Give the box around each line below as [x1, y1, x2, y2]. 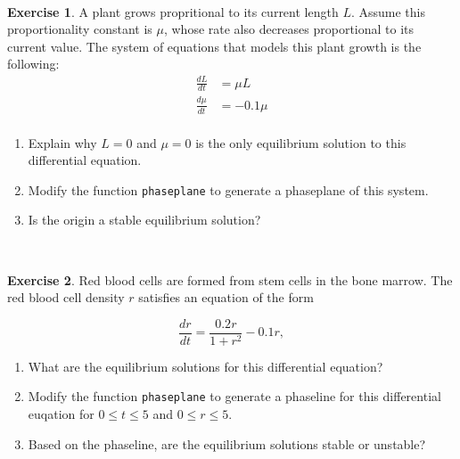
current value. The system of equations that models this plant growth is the [7, 37, 422, 55]
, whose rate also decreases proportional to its [163, 20, 415, 38]
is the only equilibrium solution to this [195, 133, 407, 152]
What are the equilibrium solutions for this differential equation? [28, 357, 383, 375]
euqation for [28, 405, 94, 423]
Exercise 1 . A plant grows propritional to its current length [7, 2, 339, 20]
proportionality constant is [7, 20, 152, 38]
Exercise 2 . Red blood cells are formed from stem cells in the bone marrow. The [7, 270, 453, 289]
